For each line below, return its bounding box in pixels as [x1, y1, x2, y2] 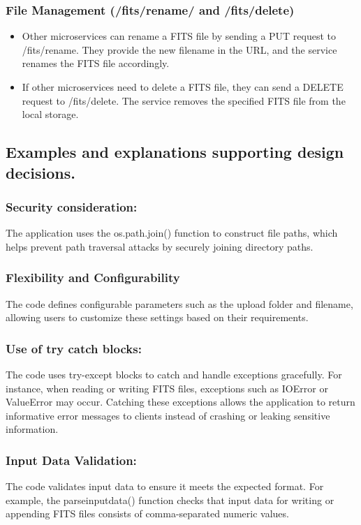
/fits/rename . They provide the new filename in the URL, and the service [22, 42, 337, 57]
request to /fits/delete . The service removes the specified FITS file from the [22, 93, 346, 108]
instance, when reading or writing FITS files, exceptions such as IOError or [6, 380, 328, 395]
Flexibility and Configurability [6, 269, 180, 286]
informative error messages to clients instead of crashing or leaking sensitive [6, 408, 330, 422]
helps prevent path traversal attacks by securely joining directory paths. [6, 239, 314, 253]
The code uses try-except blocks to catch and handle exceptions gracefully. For [6, 367, 342, 381]
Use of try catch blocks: [6, 339, 142, 357]
